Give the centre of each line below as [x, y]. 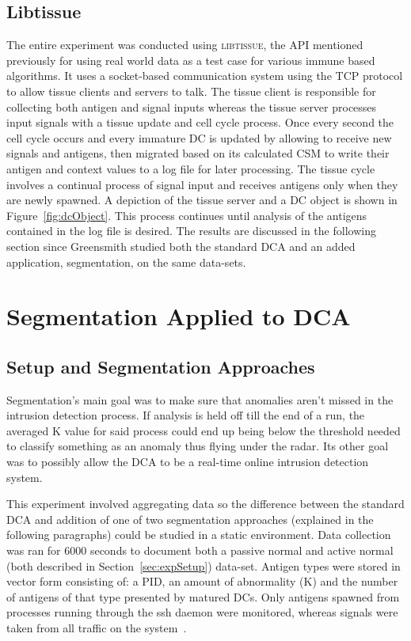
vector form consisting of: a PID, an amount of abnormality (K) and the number [202, 581]
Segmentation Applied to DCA [179, 316]
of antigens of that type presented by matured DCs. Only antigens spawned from [203, 596]
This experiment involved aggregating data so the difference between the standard [205, 504]
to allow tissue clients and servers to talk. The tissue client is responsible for [191, 91]
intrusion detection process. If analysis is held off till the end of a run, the [186, 415]
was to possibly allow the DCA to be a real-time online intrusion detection [188, 462]
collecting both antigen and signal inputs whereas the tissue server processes [192, 106]
